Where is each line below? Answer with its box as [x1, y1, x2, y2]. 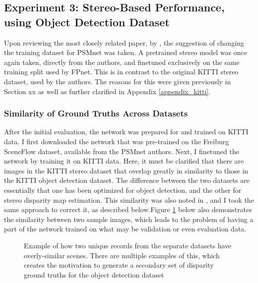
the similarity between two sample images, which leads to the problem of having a [4, 214, 254, 224]
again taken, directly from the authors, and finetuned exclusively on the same [4, 57, 240, 67]
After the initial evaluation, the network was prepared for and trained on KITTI [4, 126, 249, 137]
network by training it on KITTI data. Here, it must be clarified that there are [4, 156, 244, 166]
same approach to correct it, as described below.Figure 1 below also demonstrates [4, 204, 252, 215]
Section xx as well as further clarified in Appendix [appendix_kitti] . [4, 86, 211, 96]
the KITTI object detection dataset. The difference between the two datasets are [4, 175, 250, 185]
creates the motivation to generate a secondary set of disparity [24, 260, 214, 270]
